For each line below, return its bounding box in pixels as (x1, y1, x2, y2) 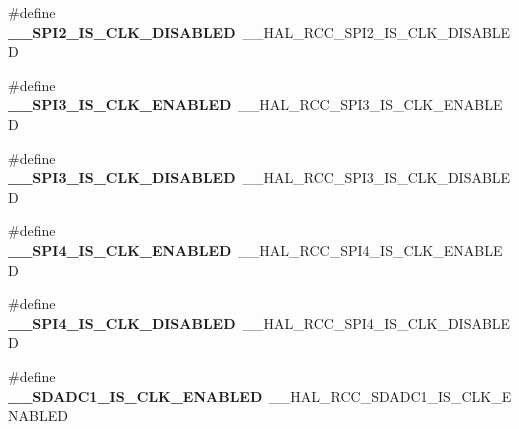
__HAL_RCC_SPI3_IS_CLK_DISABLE (242, 167, 511, 188)
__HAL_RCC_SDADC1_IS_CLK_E (269, 385, 512, 406)
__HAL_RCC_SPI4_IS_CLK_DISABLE (242, 312, 511, 333)
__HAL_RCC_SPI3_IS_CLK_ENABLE (238, 94, 503, 115)
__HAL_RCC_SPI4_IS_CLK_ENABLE (238, 239, 503, 260)
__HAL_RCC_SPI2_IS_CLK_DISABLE (242, 21, 511, 42)
